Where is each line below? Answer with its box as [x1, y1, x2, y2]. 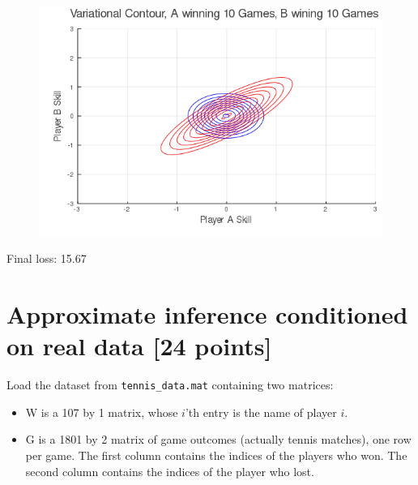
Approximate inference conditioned [6, 298, 408, 331]
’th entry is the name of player [185, 403, 337, 420]
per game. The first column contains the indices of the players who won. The [25, 447, 407, 463]
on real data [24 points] [6, 329, 272, 363]
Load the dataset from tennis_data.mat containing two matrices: [6, 376, 334, 393]
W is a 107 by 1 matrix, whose [25, 403, 178, 420]
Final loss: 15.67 [6, 250, 87, 267]
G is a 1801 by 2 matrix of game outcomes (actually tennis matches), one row [25, 431, 412, 448]
